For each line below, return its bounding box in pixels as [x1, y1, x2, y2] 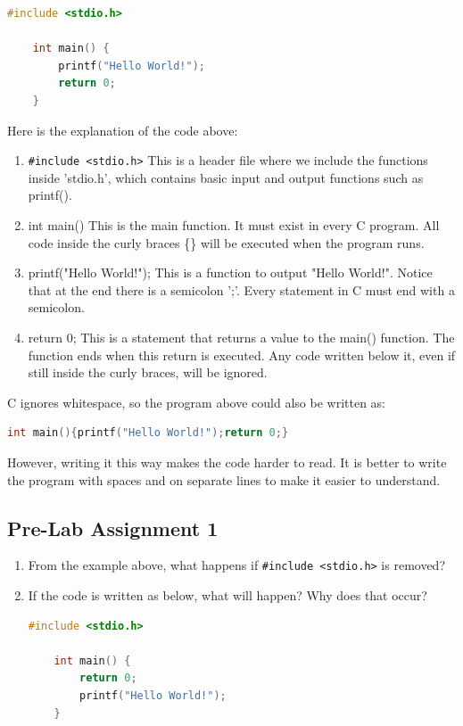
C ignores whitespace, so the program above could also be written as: [7, 392, 386, 411]
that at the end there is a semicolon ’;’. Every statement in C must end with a [28, 280, 455, 299]
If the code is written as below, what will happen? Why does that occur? [28, 585, 427, 604]
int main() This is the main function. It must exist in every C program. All [28, 216, 440, 234]
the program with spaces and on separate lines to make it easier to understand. [7, 470, 441, 489]
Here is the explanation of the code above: [7, 120, 238, 139]
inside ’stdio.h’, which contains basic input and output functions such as [28, 168, 424, 186]
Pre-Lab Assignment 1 [7, 514, 219, 541]
